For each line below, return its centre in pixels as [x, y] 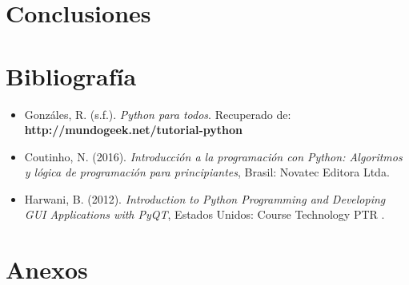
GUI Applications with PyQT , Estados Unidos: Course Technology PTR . [204, 214]
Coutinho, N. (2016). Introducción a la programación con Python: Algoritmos [213, 156]
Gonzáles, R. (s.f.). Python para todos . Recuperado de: [158, 114]
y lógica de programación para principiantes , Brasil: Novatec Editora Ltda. [207, 172]
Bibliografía [71, 75]
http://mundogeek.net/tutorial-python [134, 130]
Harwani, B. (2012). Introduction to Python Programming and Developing [205, 198]
